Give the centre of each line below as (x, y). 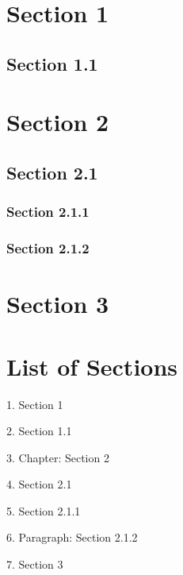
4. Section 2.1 (39, 484)
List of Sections (92, 366)
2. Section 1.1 (39, 431)
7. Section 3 (35, 564)
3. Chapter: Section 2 (58, 457)
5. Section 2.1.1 (44, 510)
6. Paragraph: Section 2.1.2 (72, 537)
